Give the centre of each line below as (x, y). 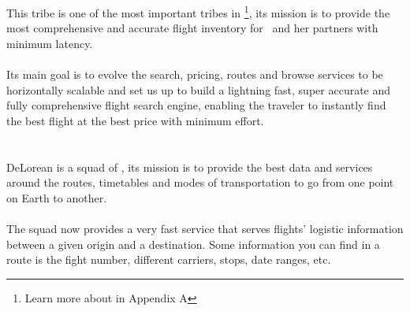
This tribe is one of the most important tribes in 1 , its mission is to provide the (198, 11)
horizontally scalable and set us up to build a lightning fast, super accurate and (199, 89)
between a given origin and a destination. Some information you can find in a (193, 244)
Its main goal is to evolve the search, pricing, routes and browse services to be (195, 74)
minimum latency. (50, 44)
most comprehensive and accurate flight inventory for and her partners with (192, 28)
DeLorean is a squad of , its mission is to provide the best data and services (190, 167)
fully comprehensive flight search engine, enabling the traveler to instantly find (196, 105)
